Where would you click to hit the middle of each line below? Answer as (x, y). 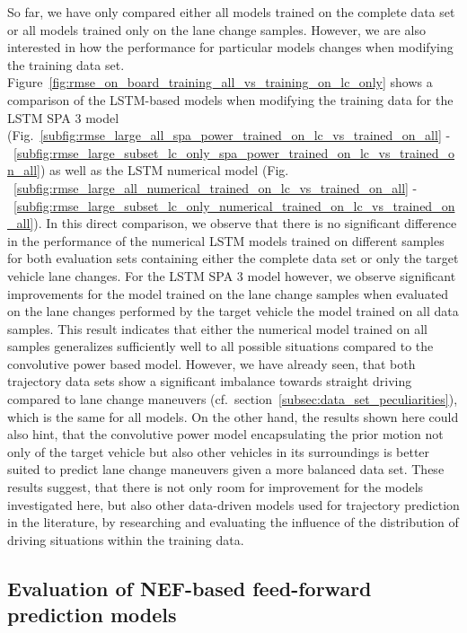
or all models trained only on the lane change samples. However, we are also (216, 29)
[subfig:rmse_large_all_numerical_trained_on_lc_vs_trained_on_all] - (216, 187)
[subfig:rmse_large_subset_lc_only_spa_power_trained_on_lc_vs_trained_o (234, 152)
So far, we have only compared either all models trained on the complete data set (231, 12)
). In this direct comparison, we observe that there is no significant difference (245, 223)
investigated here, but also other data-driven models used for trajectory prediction (233, 504)
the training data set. (66, 64)
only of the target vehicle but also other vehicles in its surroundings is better (219, 451)
